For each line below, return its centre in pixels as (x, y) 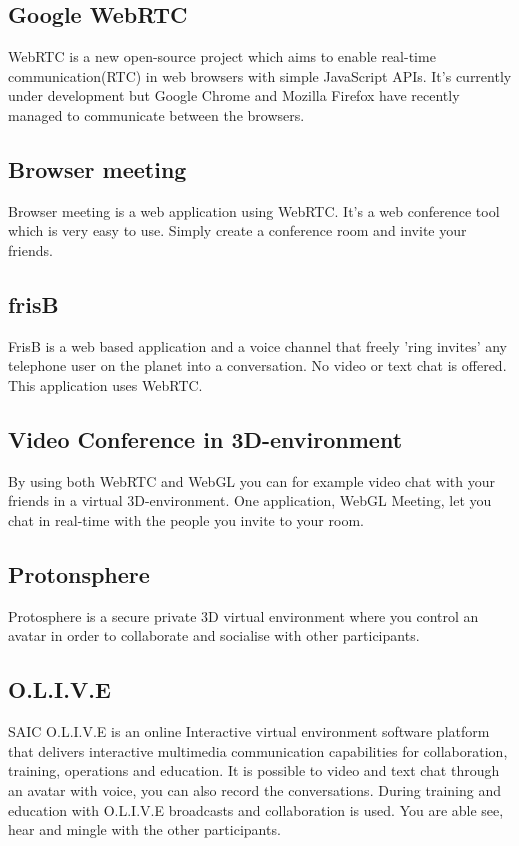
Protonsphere (79, 573)
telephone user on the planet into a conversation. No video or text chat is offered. (257, 365)
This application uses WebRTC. (105, 384)
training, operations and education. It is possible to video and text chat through (254, 770)
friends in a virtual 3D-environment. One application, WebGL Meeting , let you (250, 500)
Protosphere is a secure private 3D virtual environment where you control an (243, 615)
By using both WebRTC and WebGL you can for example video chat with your (251, 480)
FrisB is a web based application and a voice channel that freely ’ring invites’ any (257, 345)
